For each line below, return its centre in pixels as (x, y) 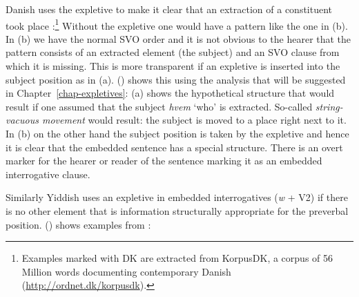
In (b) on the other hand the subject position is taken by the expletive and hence (177, 133)
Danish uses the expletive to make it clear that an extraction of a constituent (169, 9)
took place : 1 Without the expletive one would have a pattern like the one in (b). (177, 24)
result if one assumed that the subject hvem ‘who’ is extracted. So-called (159, 106)
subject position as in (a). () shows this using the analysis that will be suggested (176, 79)
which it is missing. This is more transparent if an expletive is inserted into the (173, 66)
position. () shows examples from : (78, 224)
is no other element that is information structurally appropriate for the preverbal (177, 210)
